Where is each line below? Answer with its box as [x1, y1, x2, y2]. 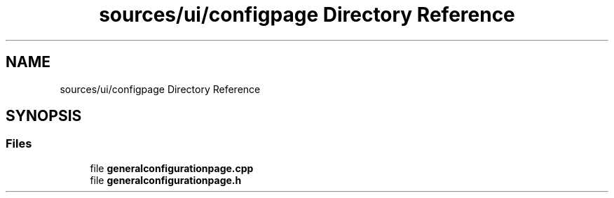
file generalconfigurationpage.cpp [90, 162, 254, 174]
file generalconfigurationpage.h [90, 174, 242, 186]
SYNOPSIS [6, 107, 82, 125]
